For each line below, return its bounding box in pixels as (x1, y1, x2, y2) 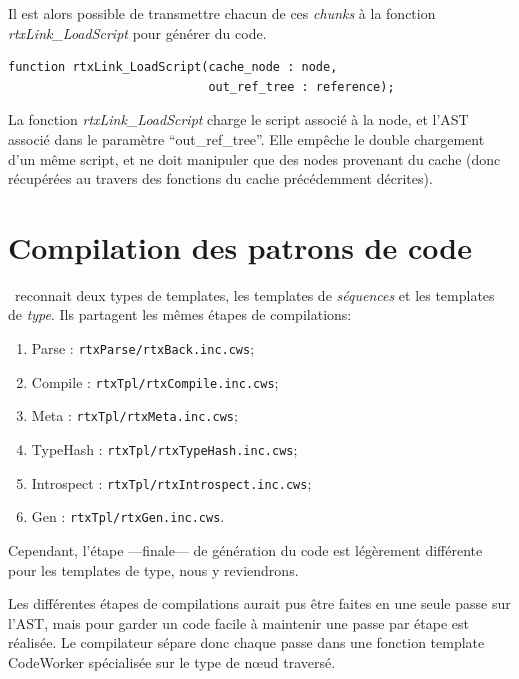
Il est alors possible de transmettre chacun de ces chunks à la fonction (8, 3, 436, 23)
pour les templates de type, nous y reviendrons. (8, 559, 299, 580)
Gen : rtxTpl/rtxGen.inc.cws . (31, 506, 225, 527)
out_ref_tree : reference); (208, 79, 395, 94)
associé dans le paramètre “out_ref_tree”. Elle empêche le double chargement (8, 128, 485, 149)
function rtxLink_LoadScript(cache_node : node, (8, 60, 338, 75)
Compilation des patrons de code (8, 226, 472, 267)
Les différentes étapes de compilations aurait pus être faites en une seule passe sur (8, 593, 511, 614)
